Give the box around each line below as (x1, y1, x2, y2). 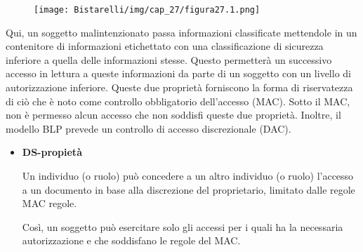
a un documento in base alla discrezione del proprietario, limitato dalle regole (22, 182, 355, 197)
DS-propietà (22, 145, 82, 159)
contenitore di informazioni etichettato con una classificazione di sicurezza (6, 39, 324, 53)
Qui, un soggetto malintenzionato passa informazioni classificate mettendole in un (6, 25, 357, 39)
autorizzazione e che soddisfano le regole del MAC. (22, 233, 241, 248)
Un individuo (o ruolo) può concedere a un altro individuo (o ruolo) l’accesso (22, 168, 354, 183)
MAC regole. (22, 196, 77, 211)
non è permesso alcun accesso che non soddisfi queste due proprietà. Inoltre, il (6, 107, 341, 122)
